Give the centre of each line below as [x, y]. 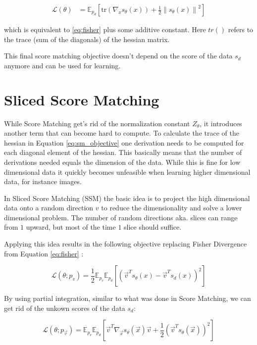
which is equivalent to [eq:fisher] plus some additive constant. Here [105, 29]
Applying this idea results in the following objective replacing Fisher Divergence [126, 244]
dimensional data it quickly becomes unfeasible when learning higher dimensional [127, 172]
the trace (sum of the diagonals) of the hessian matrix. [87, 39]
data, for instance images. [43, 181]
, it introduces [221, 123]
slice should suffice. [153, 227]
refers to [241, 29]
